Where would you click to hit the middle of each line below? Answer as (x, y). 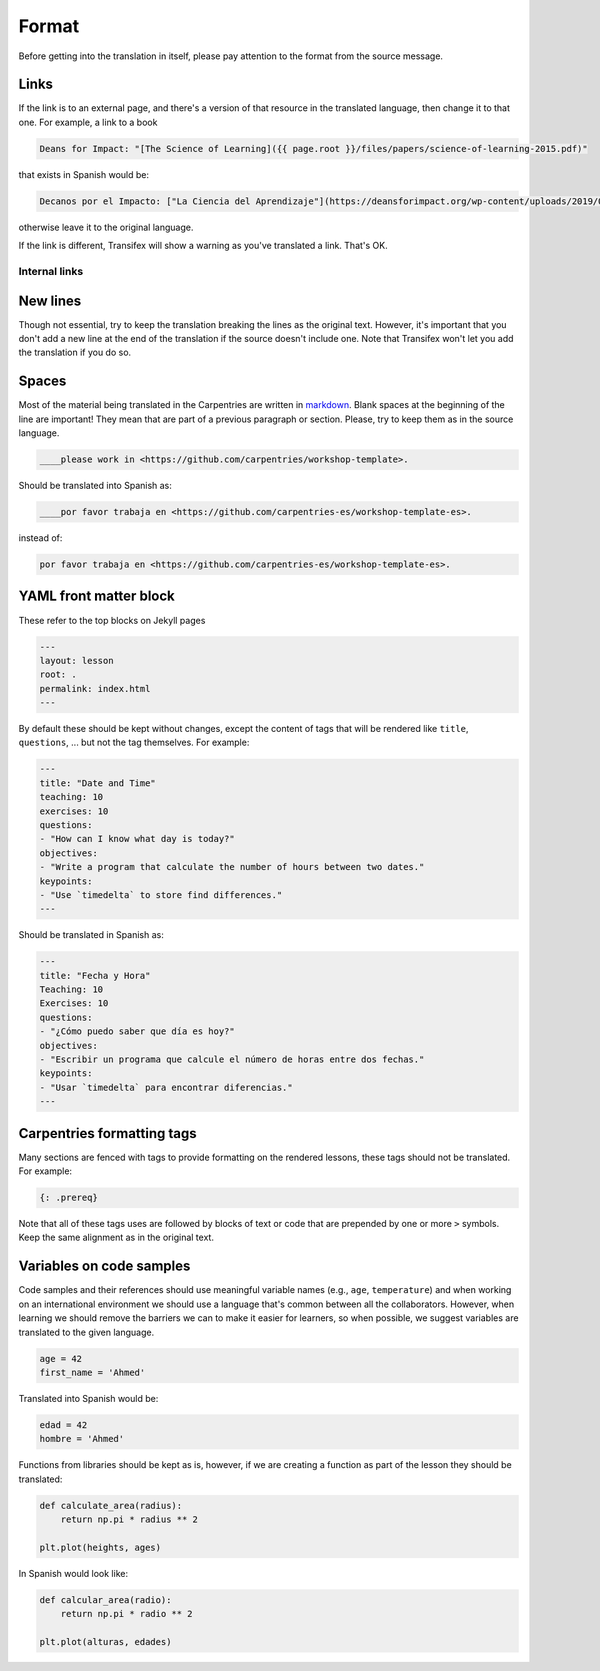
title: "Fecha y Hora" (95, 975)
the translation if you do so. (75, 352)
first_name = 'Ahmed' (92, 1372)
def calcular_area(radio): (105, 1599)
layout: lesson (76, 660)
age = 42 (61, 1358)
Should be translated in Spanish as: (91, 935)
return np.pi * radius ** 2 (129, 1519)
